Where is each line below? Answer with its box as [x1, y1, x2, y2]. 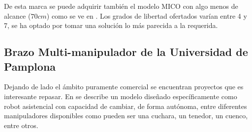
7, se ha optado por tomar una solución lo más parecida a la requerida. [4, 20, 218, 30]
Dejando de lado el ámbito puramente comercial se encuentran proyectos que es [4, 81, 244, 92]
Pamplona [4, 58, 56, 74]
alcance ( [4, 10, 31, 21]
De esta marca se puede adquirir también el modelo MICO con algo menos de [4, 1, 238, 11]
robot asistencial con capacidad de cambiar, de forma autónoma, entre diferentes [4, 101, 247, 111]
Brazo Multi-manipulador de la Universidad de [4, 44, 248, 59]
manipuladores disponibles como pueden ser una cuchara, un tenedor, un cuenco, [4, 110, 248, 121]
